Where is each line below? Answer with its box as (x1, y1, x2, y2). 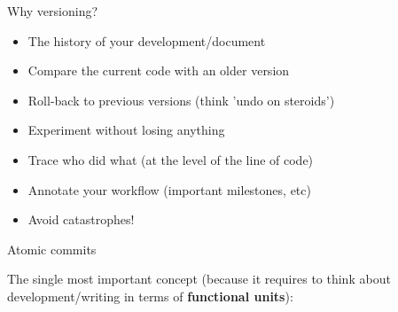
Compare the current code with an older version (27, 61, 290, 80)
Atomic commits (7, 239, 97, 258)
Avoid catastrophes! (27, 210, 135, 229)
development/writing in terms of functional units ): (7, 286, 293, 305)
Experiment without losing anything (27, 121, 225, 139)
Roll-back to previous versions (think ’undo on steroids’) (27, 90, 335, 109)
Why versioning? (7, 2, 98, 19)
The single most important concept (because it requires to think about (7, 269, 391, 288)
